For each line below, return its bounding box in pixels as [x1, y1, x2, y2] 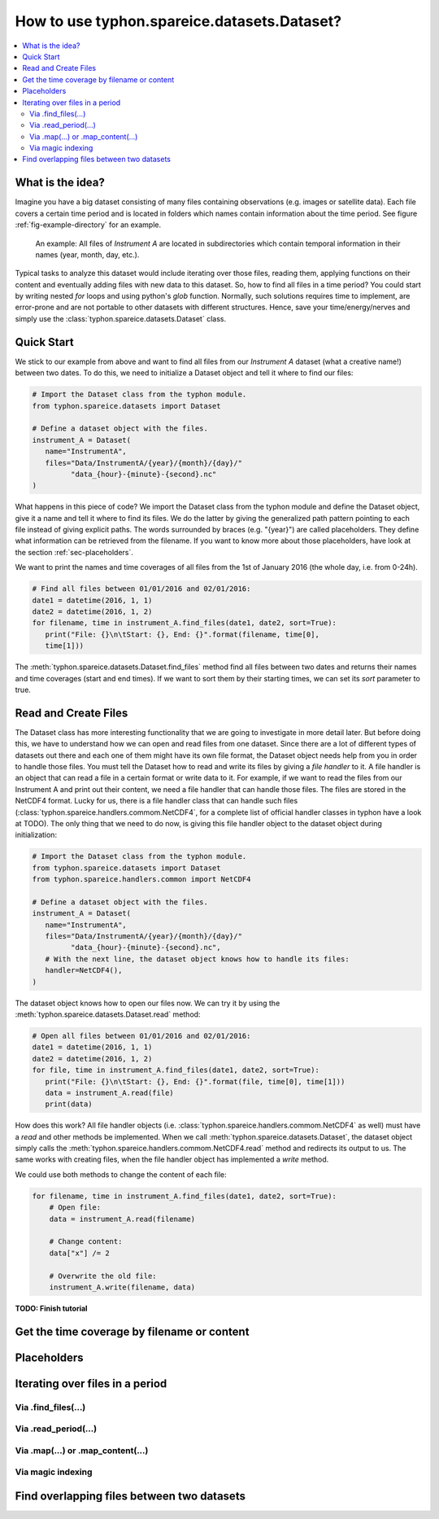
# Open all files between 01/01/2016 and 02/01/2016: [32, 1031, 251, 1040]
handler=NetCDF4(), [45, 965, 123, 975]
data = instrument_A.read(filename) [49, 1214, 195, 1224]
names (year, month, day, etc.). [35, 249, 140, 260]
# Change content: [49, 1237, 123, 1246]
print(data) [45, 1100, 93, 1109]
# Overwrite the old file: [49, 1271, 158, 1280]
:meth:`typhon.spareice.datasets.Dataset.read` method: [15, 1009, 201, 1019]
